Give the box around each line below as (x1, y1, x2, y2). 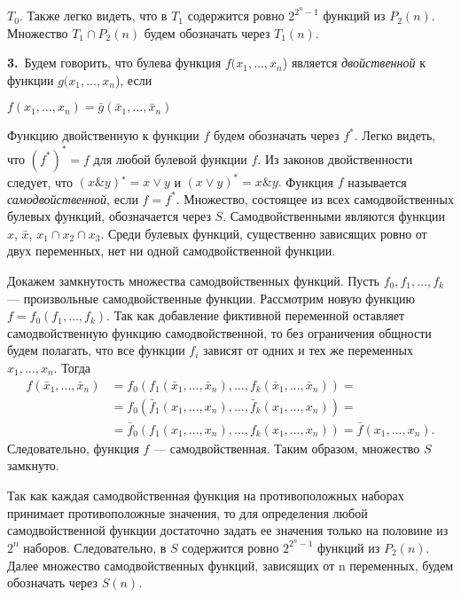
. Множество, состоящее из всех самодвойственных (176, 189, 454, 208)
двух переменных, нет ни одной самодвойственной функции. (7, 241, 336, 260)
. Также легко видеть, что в (19, 6, 168, 25)
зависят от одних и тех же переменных (203, 341, 413, 359)
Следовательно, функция (7, 438, 139, 457)
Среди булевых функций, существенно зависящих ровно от (107, 224, 427, 242)
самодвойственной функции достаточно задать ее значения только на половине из (7, 521, 449, 539)
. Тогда (53, 358, 91, 376)
